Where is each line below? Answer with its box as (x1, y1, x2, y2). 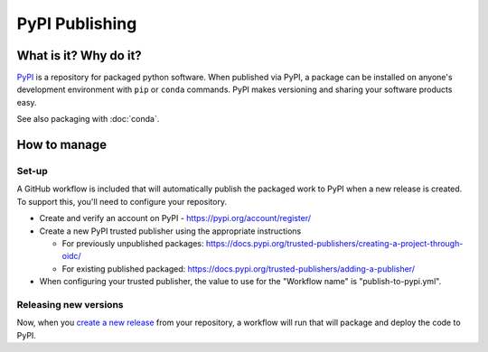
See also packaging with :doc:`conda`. (16, 114, 160, 125)
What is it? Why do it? (16, 48, 142, 63)
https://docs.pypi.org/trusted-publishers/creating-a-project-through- (205, 237, 464, 248)
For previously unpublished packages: (61, 237, 204, 248)
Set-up (16, 165, 49, 178)
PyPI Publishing (16, 14, 137, 33)
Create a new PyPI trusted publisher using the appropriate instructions (39, 226, 302, 236)
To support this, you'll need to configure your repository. (16, 196, 228, 207)
